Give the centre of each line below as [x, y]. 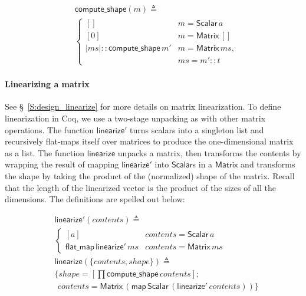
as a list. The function [45, 152]
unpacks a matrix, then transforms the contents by [209, 152]
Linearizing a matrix [47, 84]
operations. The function [50, 129]
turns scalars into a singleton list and [197, 129]
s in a [203, 164]
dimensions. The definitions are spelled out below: [95, 199]
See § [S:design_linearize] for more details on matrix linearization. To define [143, 106]
